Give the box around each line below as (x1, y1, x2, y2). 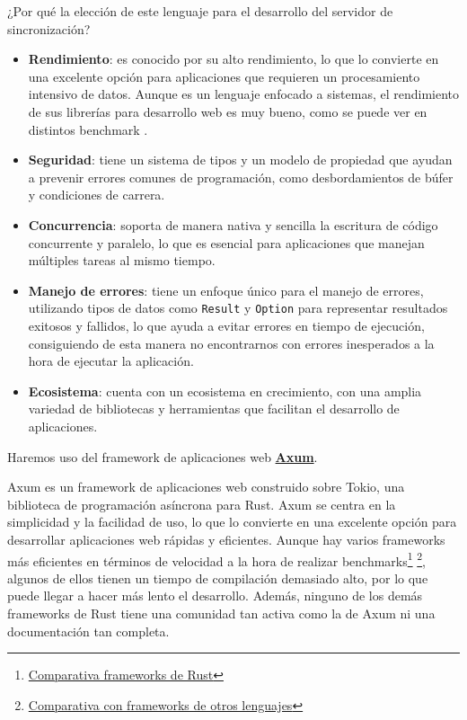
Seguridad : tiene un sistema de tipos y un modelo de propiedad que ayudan (28, 150, 453, 169)
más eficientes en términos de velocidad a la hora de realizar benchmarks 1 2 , (7, 548, 426, 570)
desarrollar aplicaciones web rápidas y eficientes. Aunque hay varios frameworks (7, 529, 445, 548)
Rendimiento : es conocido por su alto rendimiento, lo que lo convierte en (28, 49, 439, 68)
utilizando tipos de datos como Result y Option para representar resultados (28, 298, 448, 317)
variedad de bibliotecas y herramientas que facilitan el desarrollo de (28, 399, 400, 418)
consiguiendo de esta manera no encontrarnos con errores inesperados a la (28, 333, 435, 352)
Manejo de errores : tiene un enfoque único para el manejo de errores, (28, 280, 424, 299)
